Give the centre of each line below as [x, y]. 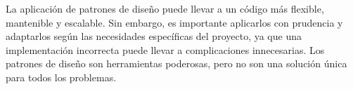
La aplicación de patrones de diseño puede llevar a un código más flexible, [165, 8]
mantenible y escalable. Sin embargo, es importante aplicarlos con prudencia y [174, 22]
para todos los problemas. [61, 77]
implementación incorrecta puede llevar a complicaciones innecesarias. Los [165, 49]
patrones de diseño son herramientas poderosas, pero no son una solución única [176, 63]
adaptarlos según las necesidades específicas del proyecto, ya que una [154, 36]
